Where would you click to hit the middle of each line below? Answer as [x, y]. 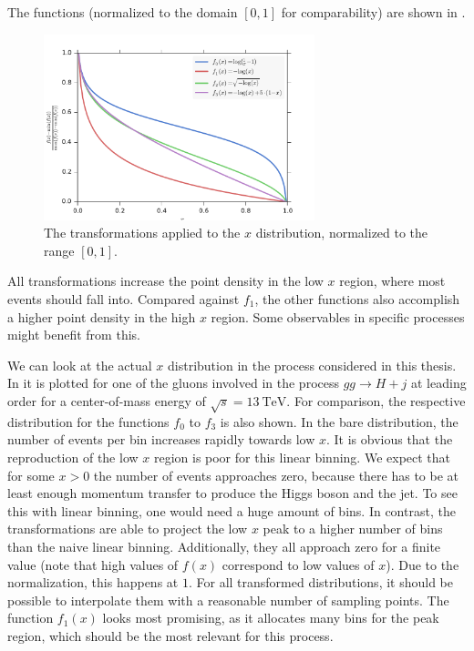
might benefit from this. [74, 335]
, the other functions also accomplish [357, 299]
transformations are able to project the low [128, 529]
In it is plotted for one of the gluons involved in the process [173, 383]
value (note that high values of [93, 564]
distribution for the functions [88, 421]
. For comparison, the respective [376, 400]
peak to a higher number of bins [353, 529]
